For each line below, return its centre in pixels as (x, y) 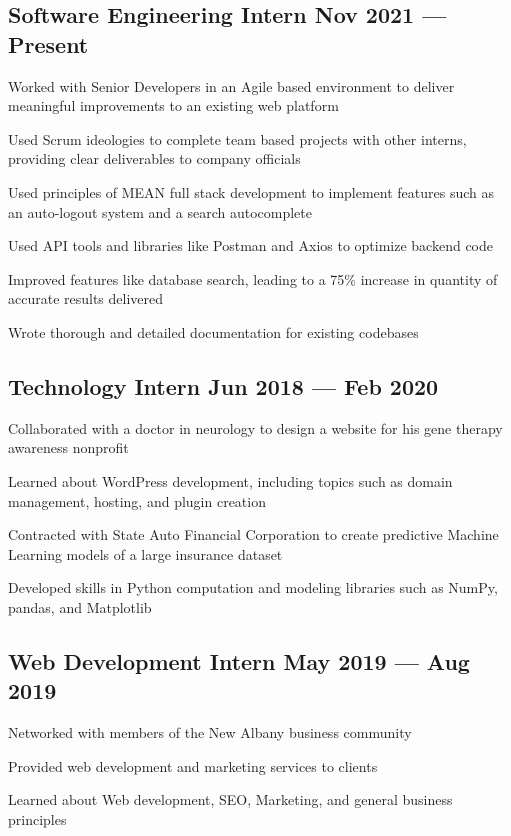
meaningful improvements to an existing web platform (173, 105)
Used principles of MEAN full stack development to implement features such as (251, 191)
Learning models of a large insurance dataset (145, 553)
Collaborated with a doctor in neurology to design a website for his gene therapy (255, 427)
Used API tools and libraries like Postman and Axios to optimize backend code (251, 245)
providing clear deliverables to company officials (154, 158)
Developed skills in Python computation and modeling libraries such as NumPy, (253, 587)
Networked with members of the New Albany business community (210, 732)
